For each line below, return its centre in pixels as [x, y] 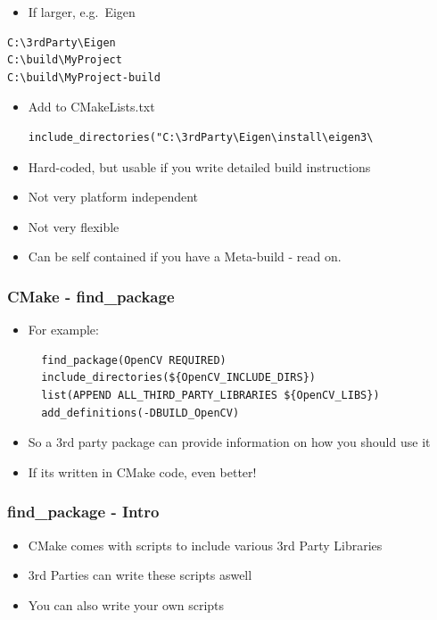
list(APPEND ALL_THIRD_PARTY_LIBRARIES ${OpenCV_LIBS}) [210, 395]
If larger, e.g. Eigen [82, 12]
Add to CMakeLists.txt [91, 107]
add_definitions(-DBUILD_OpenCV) [140, 413]
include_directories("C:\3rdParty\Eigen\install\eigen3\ [201, 137]
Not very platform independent [113, 197]
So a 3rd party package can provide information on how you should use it [229, 442]
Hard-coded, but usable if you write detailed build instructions [199, 166]
